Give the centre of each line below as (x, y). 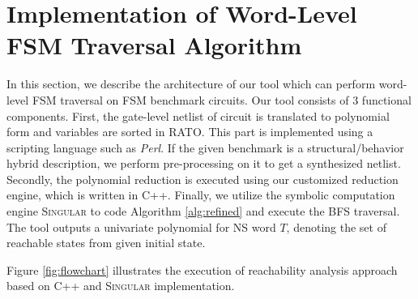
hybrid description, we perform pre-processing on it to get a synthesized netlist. (204, 163)
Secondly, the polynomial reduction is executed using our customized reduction (203, 179)
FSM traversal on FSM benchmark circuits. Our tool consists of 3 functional (222, 99)
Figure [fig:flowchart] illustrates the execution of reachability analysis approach (202, 269)
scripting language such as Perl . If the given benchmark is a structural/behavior (205, 147)
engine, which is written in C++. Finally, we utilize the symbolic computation (201, 195)
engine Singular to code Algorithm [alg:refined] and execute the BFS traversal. (203, 211)
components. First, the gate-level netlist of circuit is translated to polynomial (198, 115)
